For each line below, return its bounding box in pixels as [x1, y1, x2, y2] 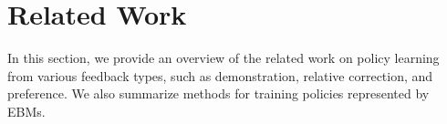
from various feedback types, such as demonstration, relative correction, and [7, 66, 433, 85]
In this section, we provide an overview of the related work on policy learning [7, 48, 440, 67]
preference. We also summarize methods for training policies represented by [7, 84, 430, 103]
